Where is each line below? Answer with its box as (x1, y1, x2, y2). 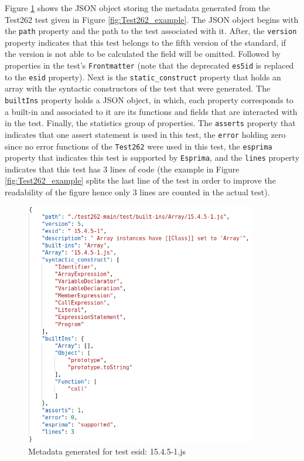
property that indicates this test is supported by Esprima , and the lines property (5, 151, 300, 164)
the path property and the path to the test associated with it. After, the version (5, 25, 297, 37)
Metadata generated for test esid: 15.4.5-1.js (28, 445, 186, 457)
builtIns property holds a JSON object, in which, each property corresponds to (5, 93, 293, 106)
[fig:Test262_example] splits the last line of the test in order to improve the (5, 174, 276, 187)
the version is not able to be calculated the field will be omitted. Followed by (5, 48, 281, 60)
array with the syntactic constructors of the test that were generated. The (5, 82, 271, 94)
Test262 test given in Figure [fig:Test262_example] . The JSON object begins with (5, 13, 299, 25)
